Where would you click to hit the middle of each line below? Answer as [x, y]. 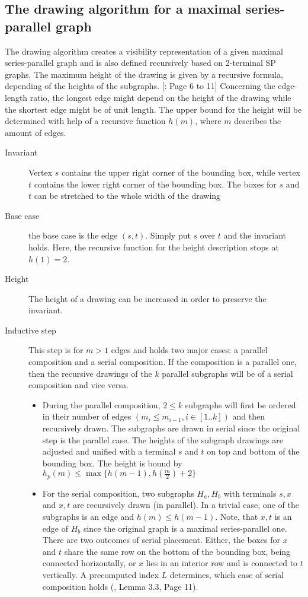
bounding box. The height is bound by [112, 463]
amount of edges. [36, 132]
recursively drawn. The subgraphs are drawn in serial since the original [171, 428]
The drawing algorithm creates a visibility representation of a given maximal [144, 51]
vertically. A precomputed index [100, 575]
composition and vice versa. [78, 385]
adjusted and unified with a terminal [109, 451]
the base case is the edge [73, 235]
